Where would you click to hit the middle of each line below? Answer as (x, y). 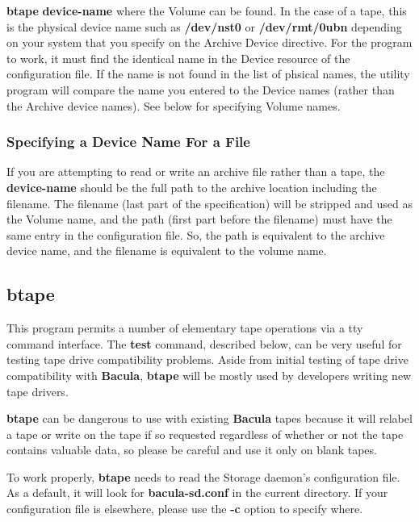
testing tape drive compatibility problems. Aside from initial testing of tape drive (207, 359)
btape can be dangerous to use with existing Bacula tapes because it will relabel (209, 418)
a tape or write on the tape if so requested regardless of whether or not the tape (205, 434)
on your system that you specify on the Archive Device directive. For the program (209, 42)
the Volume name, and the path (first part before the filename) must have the (199, 219)
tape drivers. (38, 391)
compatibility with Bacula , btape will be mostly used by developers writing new (209, 375)
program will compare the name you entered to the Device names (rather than (201, 89)
